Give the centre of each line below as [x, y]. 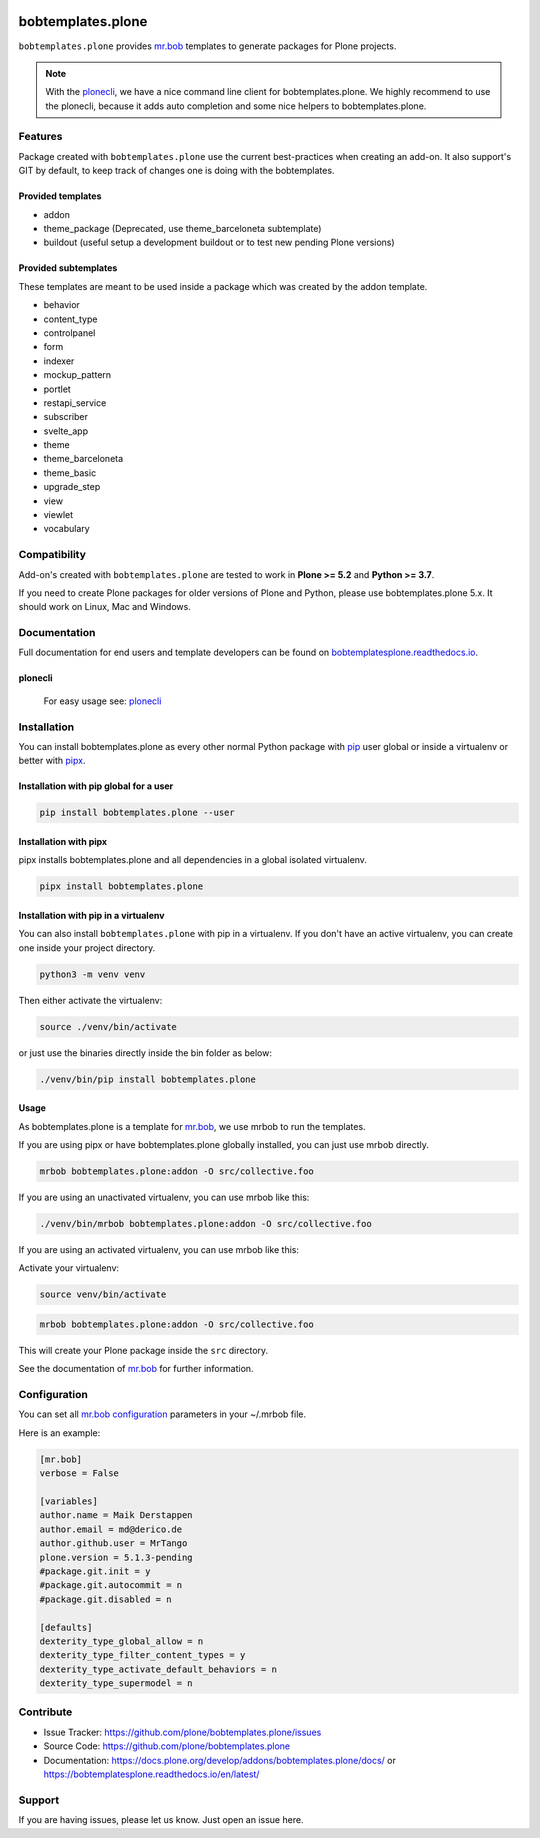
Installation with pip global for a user [96, 786]
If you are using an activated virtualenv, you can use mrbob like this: [159, 1249]
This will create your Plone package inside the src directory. [143, 1350]
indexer [59, 361]
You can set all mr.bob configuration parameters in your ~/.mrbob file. [162, 1414]
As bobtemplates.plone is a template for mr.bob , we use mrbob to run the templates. [192, 1126]
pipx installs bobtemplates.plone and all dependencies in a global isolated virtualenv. [192, 860]
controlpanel [69, 332]
